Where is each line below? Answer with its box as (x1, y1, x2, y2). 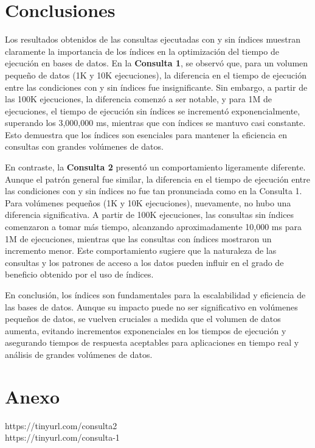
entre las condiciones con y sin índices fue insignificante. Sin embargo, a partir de (5, 80, 308, 93)
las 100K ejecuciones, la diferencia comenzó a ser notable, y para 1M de (5, 93, 272, 105)
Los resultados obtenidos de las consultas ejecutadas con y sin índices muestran (5, 33, 301, 46)
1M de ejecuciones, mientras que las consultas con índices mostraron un (5, 232, 272, 245)
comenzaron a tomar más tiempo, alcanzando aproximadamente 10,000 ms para (5, 220, 302, 233)
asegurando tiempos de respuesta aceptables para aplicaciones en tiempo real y (5, 336, 299, 349)
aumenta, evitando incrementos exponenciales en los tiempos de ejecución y (5, 324, 286, 337)
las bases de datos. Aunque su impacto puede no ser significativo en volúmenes (5, 300, 298, 313)
